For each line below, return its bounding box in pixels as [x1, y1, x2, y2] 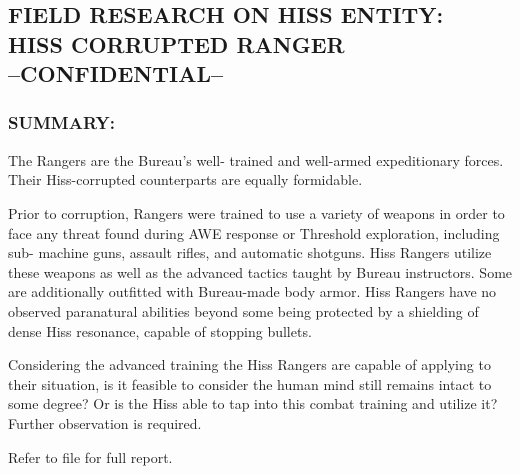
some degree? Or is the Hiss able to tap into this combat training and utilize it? [8, 393, 498, 414]
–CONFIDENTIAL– [8, 58, 224, 89]
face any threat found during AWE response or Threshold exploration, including [8, 222, 500, 243]
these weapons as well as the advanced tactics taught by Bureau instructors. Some [8, 261, 513, 282]
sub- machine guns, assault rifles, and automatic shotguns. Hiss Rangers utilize [8, 242, 492, 263]
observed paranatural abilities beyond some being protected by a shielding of [8, 300, 479, 321]
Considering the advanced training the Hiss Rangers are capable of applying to [8, 354, 491, 375]
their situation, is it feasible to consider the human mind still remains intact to [8, 373, 492, 394]
